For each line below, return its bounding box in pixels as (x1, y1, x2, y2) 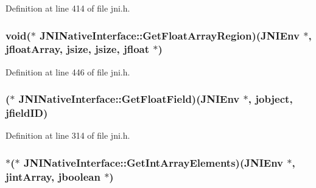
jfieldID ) (5, 105, 48, 120)
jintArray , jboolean (5, 169, 100, 184)
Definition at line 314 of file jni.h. (5, 129, 130, 142)
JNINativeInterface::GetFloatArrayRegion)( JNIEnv (40, 27, 300, 43)
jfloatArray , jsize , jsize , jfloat (5, 41, 150, 57)
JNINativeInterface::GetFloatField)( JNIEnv (18, 91, 240, 106)
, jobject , (248, 91, 293, 106)
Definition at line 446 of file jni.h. (5, 65, 130, 78)
